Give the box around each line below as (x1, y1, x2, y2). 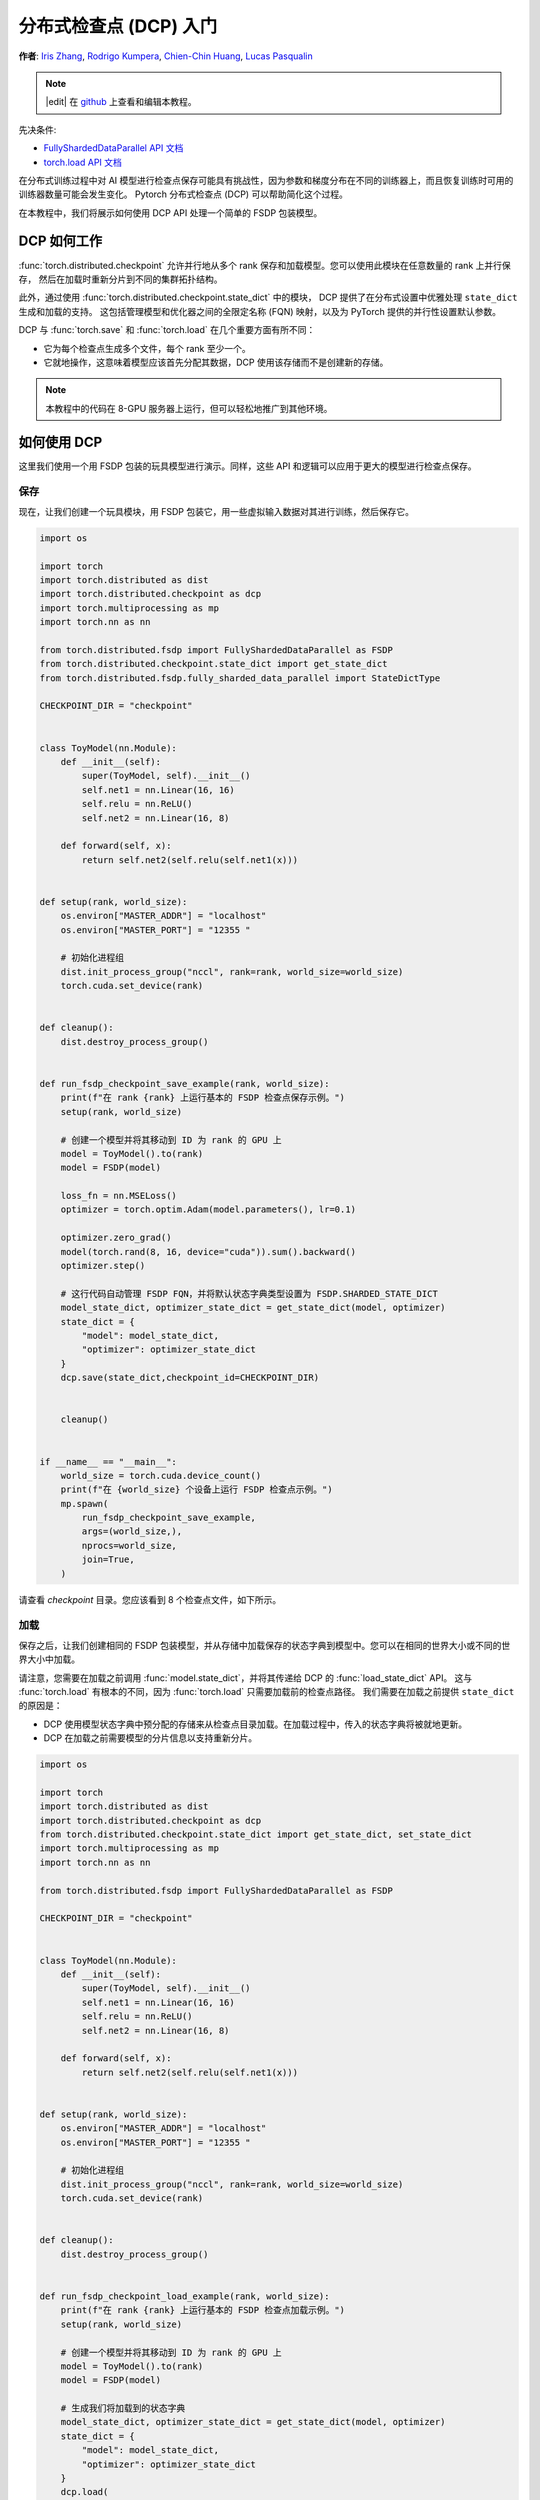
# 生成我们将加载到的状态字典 (60, 2403, 186, 2414)
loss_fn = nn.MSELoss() (60, 1190, 177, 1202)
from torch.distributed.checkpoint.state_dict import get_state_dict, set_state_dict (39, 1829, 472, 1840)
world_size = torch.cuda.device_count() (60, 1470, 262, 1481)
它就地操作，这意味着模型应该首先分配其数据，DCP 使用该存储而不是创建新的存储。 (43, 356, 389, 368)
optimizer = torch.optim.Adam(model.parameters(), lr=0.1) (60, 1204, 357, 1215)
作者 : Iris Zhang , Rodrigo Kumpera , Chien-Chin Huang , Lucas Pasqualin (18, 50, 314, 62)
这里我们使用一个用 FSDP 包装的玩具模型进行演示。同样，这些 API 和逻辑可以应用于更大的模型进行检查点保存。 (18, 460, 477, 472)
